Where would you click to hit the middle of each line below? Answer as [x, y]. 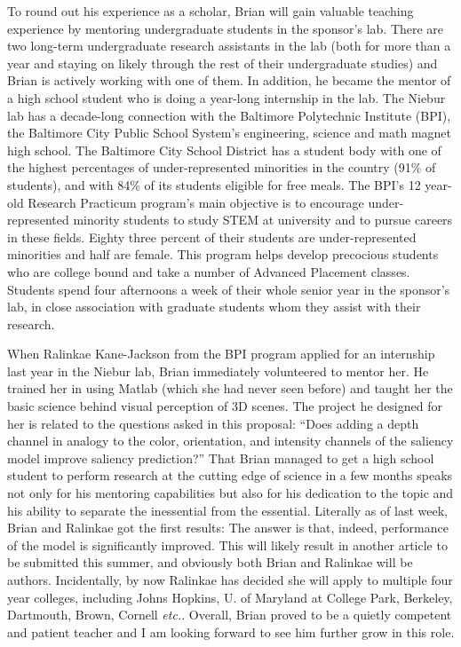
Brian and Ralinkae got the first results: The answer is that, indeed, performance [228, 528]
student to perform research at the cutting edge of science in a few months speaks [230, 475]
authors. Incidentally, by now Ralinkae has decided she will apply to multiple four [230, 580]
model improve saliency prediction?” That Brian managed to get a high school [221, 458]
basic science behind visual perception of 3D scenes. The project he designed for [225, 406]
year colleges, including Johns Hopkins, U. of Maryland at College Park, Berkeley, [230, 597]
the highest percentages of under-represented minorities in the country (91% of [222, 167]
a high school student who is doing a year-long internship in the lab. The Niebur [227, 97]
